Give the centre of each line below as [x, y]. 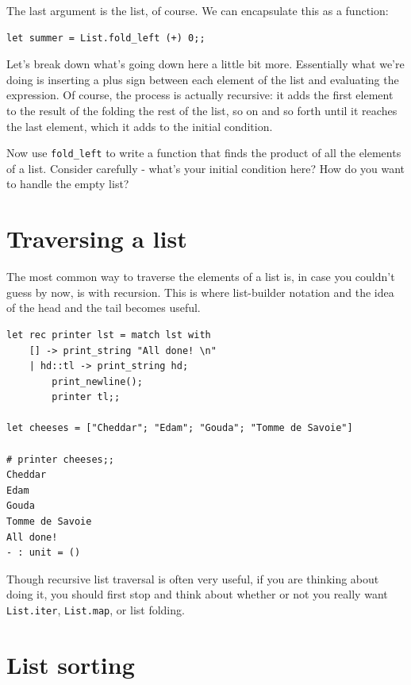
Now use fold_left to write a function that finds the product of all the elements [204, 153]
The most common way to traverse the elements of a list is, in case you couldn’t [201, 277]
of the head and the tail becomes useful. [104, 308]
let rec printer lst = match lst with [109, 335]
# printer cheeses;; [61, 459]
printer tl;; [86, 397]
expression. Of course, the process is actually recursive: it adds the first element [200, 95]
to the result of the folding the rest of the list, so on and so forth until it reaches [202, 110]
